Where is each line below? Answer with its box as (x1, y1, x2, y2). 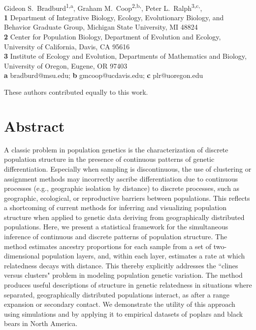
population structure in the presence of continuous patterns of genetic (4, 154, 215, 164)
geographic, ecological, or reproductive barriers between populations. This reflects (4, 192, 250, 203)
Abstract (4, 115, 65, 136)
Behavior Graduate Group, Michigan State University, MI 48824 (4, 22, 198, 32)
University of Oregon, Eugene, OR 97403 (4, 60, 128, 71)
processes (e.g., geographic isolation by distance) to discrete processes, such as (4, 183, 240, 193)
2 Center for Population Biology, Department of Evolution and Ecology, (4, 32, 221, 42)
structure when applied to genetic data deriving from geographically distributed (4, 212, 245, 222)
